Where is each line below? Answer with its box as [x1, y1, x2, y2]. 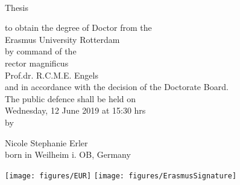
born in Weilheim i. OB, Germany [5, 148, 131, 161]
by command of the [5, 45, 77, 57]
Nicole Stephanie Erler [5, 136, 88, 149]
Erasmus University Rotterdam [5, 33, 120, 45]
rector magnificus [5, 56, 69, 69]
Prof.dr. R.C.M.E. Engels [5, 68, 98, 81]
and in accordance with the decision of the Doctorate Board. [5, 80, 229, 93]
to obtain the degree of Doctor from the [5, 21, 152, 34]
